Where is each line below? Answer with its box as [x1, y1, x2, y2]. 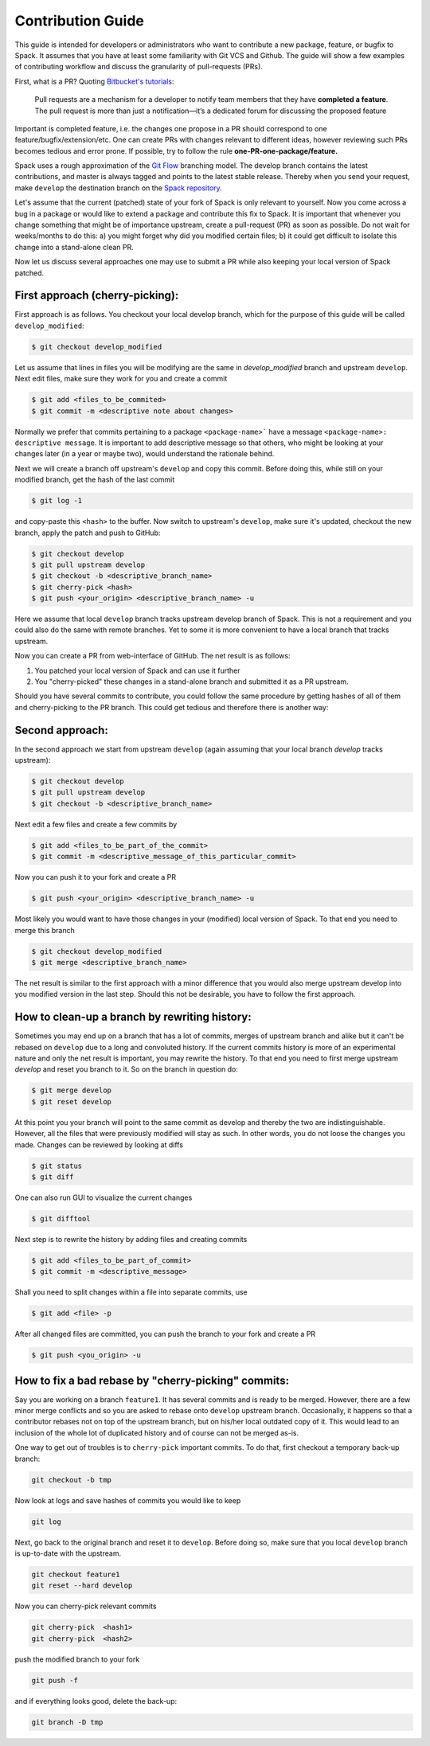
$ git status [31, 1161, 83, 1170]
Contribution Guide [14, 12, 145, 29]
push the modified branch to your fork [14, 1654, 140, 1664]
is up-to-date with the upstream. [14, 1549, 122, 1558]
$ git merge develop [31, 1086, 111, 1095]
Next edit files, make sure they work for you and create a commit [14, 374, 228, 384]
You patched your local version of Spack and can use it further [34, 666, 240, 675]
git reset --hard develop [31, 1581, 133, 1590]
